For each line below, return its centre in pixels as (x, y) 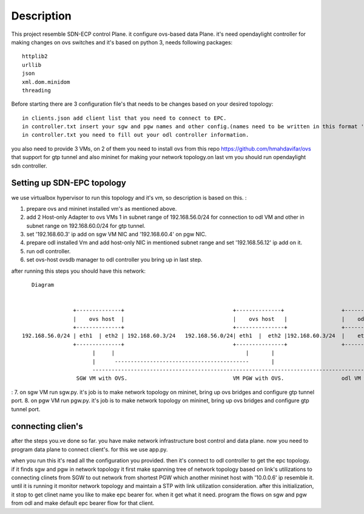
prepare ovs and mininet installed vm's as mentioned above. (102, 208)
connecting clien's (47, 426)
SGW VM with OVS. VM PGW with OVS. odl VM (218, 379)
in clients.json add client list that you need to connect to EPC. (124, 118)
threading (36, 90)
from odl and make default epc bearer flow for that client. (83, 503)
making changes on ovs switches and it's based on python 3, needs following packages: (122, 42)
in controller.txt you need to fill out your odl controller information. (136, 135)
